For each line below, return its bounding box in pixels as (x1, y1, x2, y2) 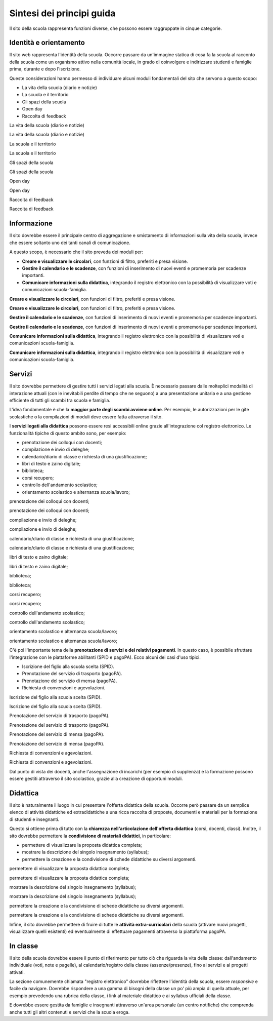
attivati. (9, 969, 25, 975)
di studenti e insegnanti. (9, 816, 60, 822)
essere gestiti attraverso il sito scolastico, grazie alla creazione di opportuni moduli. (9, 775, 183, 782)
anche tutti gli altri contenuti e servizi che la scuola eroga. (9, 1009, 130, 1015)
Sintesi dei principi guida (9, 8, 116, 19)
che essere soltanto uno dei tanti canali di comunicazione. (9, 240, 131, 246)
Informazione (9, 219, 53, 228)
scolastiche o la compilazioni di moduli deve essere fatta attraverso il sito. (9, 413, 163, 420)
